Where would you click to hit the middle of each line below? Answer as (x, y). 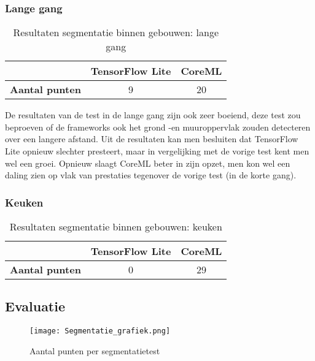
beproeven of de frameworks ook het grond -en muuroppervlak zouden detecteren (158, 127)
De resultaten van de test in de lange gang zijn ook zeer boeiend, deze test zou (153, 115)
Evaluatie (35, 306)
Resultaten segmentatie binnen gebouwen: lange (116, 32)
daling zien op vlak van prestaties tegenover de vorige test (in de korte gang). (151, 175)
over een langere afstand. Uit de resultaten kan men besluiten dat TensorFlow (152, 139)
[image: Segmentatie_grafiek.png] (100, 331)
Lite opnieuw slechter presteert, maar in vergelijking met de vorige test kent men (157, 151)
